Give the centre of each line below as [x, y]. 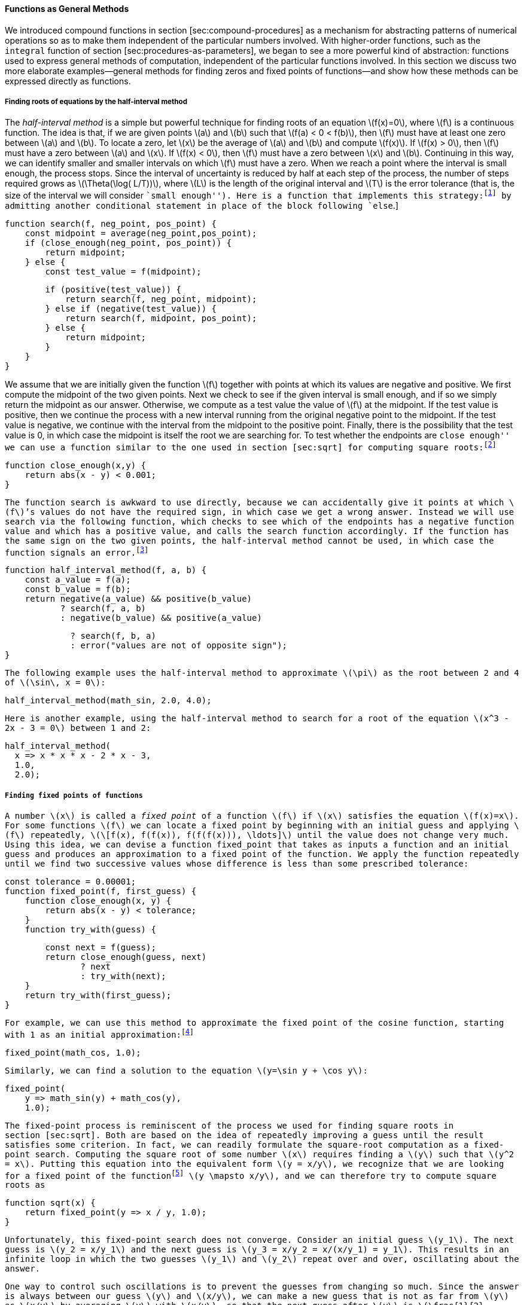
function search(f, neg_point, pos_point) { [111, 224]
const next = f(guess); [100, 948]
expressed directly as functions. [68, 81]
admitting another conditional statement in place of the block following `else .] [202, 206]
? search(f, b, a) [113, 636]
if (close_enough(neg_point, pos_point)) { [128, 243]
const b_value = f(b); [78, 589]
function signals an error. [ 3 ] [77, 551]
